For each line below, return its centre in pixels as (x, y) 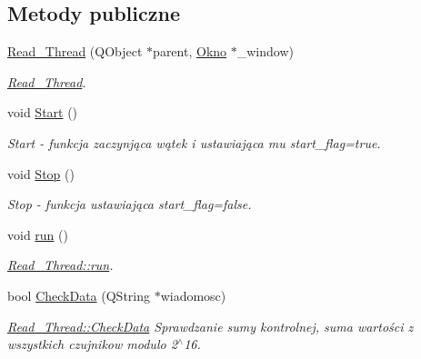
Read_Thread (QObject (75, 51)
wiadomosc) (193, 295)
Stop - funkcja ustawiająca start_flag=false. (130, 204)
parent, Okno (190, 51)
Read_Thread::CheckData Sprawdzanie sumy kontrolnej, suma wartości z (210, 326)
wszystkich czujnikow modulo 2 (92, 344)
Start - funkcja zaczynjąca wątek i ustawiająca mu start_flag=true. (194, 142)
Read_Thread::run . (60, 265)
